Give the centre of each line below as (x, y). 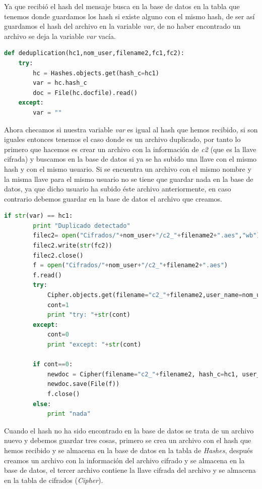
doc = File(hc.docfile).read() (85, 93)
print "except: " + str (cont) (94, 345)
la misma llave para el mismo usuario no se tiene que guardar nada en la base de (129, 179)
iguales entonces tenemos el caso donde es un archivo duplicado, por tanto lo (122, 139)
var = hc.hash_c (60, 83)
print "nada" (69, 414)
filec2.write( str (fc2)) (73, 246)
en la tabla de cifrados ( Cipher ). (54, 480)
